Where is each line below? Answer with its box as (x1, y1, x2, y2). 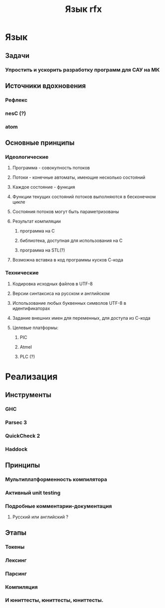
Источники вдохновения (5, 81, 86, 90)
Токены (5, 543, 25, 550)
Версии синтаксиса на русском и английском (12, 290, 110, 296)
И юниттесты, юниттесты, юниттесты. (5, 597, 103, 604)
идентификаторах (12, 305, 51, 311)
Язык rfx (65, 3, 102, 15)
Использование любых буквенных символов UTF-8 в (12, 300, 127, 306)
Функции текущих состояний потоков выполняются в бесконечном (12, 194, 156, 200)
